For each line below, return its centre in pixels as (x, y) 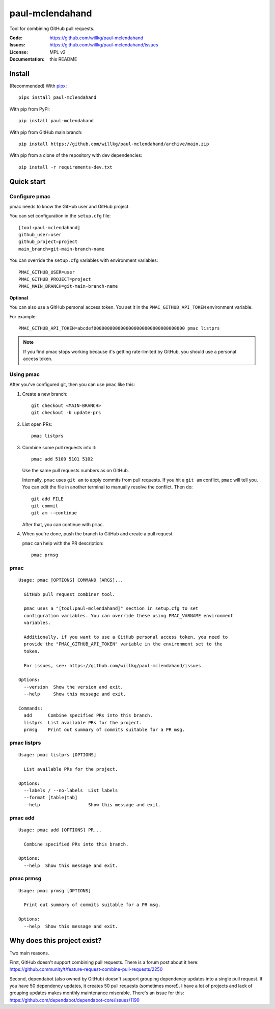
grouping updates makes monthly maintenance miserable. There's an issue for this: (97, 993)
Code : (16, 38)
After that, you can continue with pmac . (63, 524)
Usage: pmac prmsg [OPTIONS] (55, 891)
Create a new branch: (45, 394)
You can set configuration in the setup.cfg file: (60, 216)
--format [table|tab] (51, 798)
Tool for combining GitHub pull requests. (52, 29)
